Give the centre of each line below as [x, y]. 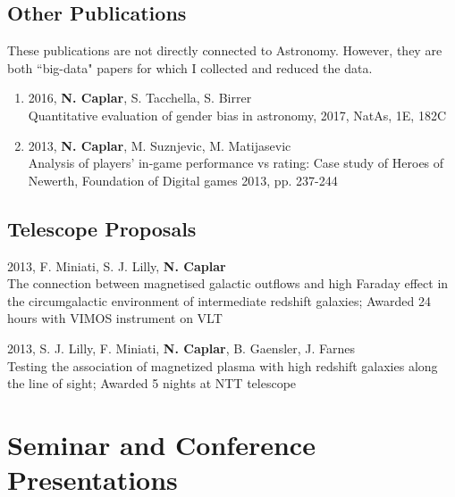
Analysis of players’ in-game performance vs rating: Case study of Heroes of [236, 163]
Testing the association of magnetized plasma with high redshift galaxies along [223, 365]
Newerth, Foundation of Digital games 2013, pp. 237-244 [183, 180]
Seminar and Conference [161, 444]
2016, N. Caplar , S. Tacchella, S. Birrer [140, 98]
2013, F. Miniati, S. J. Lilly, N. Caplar [117, 265]
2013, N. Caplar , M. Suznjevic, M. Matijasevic [160, 145]
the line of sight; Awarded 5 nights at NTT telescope [152, 383]
